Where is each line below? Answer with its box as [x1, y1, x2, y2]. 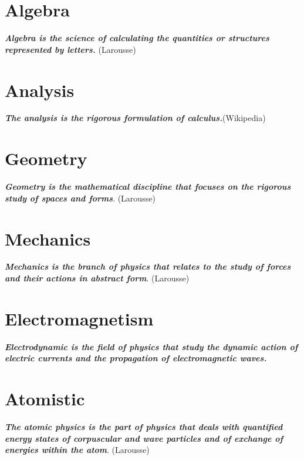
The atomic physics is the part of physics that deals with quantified [5, 421, 283, 433]
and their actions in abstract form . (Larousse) [5, 272, 190, 284]
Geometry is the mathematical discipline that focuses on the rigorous [5, 180, 291, 193]
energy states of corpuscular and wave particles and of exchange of [5, 432, 283, 444]
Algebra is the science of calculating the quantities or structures [5, 32, 269, 44]
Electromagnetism [5, 306, 154, 330]
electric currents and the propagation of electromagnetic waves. [5, 352, 267, 364]
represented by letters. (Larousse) [5, 43, 136, 55]
